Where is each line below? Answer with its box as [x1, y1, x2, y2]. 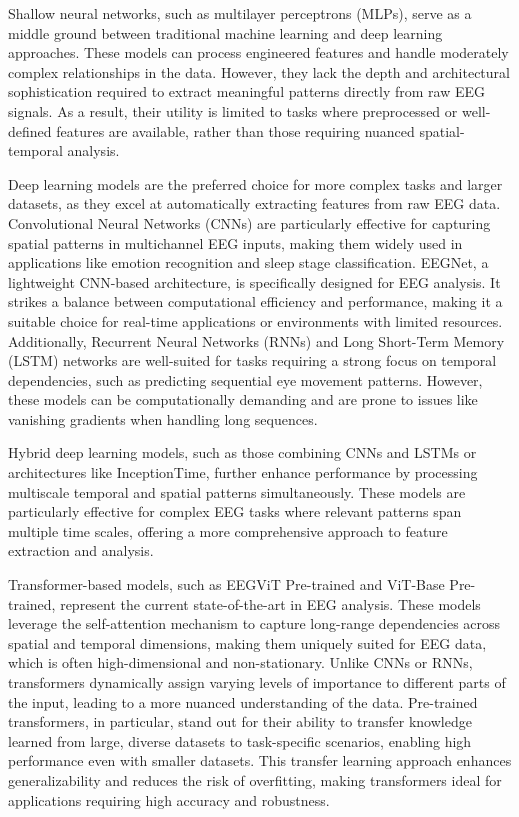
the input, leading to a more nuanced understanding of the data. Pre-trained [8, 691, 478, 712]
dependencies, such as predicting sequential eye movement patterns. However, [8, 369, 483, 390]
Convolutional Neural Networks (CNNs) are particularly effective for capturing [8, 212, 491, 233]
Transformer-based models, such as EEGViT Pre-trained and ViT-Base [8, 574, 445, 595]
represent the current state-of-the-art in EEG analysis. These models [60, 593, 481, 614]
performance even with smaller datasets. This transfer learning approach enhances [8, 750, 512, 771]
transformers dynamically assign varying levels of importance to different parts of [8, 672, 506, 692]
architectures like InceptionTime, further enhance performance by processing [8, 462, 478, 483]
